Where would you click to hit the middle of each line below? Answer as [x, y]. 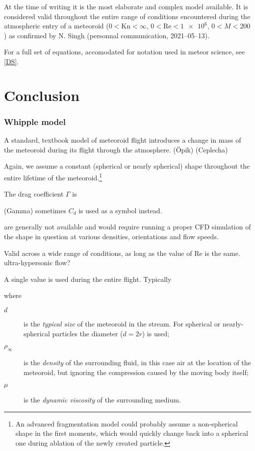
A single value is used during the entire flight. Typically [88, 279]
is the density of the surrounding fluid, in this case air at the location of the [137, 362]
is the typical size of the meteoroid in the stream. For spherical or [122, 323]
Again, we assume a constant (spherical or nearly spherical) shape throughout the [127, 166]
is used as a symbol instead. [120, 210]
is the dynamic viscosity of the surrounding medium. [102, 400]
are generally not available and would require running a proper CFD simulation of [127, 227]
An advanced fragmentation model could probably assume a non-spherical [127, 423]
